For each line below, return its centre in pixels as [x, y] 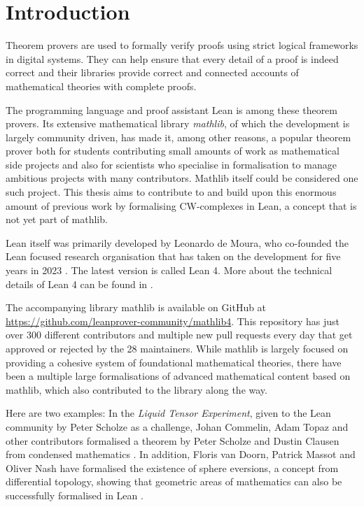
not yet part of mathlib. [57, 219]
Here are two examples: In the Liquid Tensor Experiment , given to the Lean [168, 413]
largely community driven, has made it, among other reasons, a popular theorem [178, 137]
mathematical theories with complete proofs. [101, 86]
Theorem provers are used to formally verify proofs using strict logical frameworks [182, 45]
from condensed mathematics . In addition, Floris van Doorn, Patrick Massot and [181, 454]
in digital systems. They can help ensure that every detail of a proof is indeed [172, 58]
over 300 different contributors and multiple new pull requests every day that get [179, 335]
